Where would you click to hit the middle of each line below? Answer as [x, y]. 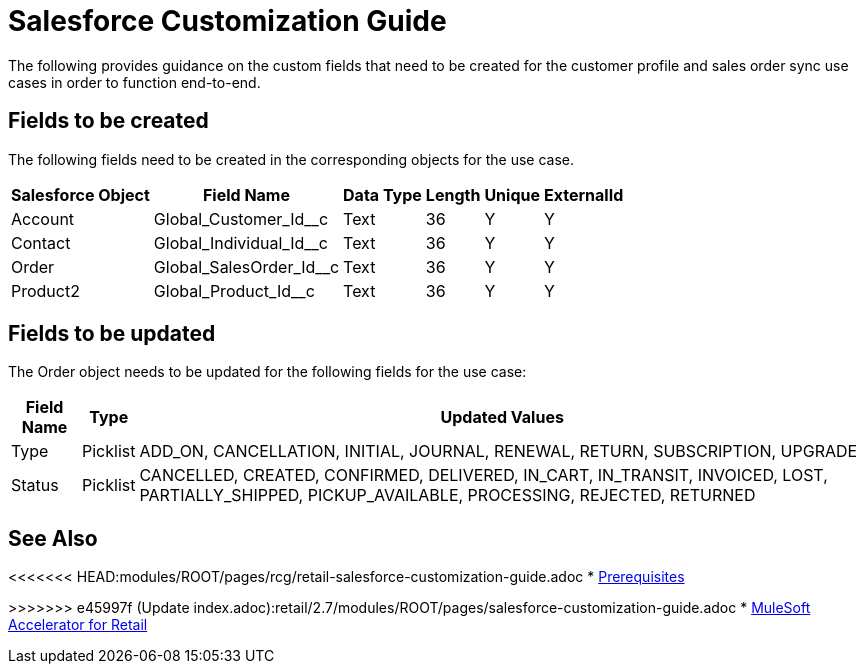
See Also [53, 538]
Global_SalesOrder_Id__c [246, 266]
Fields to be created [108, 121]
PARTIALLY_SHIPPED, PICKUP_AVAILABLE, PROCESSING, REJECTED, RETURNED [447, 495]
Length [453, 194]
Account [43, 218]
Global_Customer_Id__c [241, 218]
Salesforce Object [80, 194]
